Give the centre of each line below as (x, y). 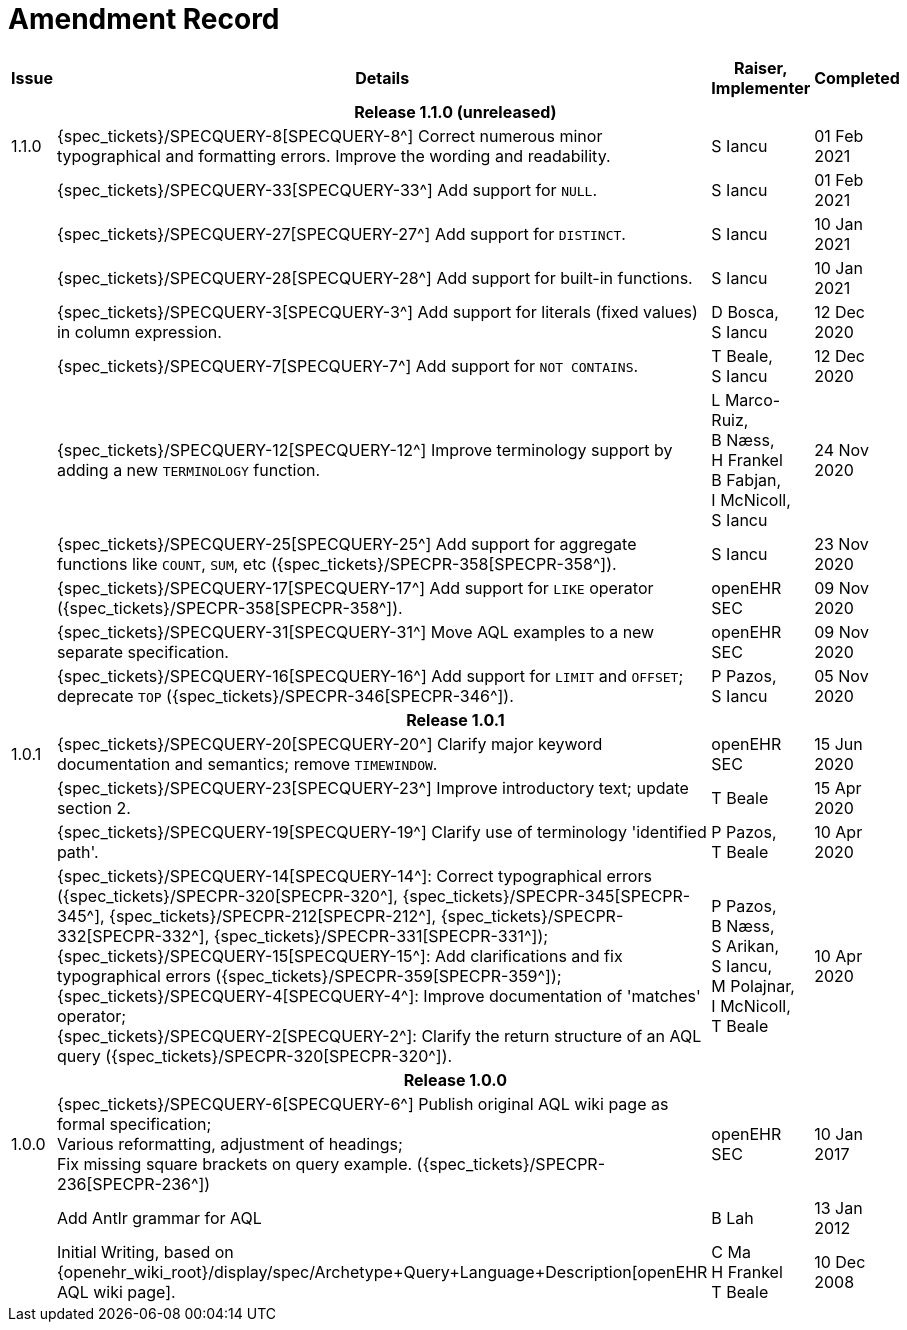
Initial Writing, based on (145, 1251)
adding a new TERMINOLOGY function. (188, 469)
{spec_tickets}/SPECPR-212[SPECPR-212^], (273, 915)
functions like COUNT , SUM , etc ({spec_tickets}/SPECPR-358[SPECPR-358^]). (336, 563)
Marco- (752, 399)
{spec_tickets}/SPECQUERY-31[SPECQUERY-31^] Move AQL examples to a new (355, 631)
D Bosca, (745, 311)
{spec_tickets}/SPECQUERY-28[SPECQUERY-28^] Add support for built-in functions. (374, 277)
